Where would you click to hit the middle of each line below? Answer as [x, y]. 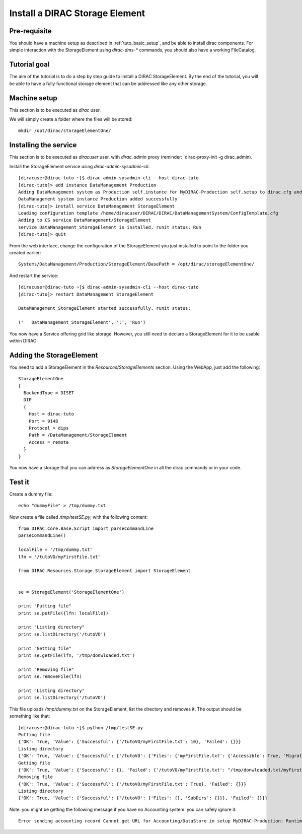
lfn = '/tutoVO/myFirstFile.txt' [59, 557]
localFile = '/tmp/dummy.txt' [56, 550]
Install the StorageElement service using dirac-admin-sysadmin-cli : [80, 166]
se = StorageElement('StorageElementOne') [71, 592]
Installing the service [43, 145]
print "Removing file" [46, 669]
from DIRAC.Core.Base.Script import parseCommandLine [86, 529]
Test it [19, 482]
